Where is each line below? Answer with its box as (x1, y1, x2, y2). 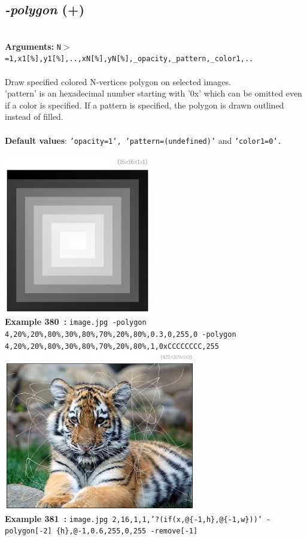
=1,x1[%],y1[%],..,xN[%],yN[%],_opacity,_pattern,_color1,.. (5, 55, 254, 64)
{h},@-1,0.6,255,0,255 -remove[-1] (56, 527, 198, 536)
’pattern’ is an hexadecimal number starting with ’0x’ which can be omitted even (5, 87, 302, 99)
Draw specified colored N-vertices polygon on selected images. (5, 75, 231, 88)
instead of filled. (5, 110, 63, 123)
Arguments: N (5, 40, 62, 52)
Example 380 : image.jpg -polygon (5, 315, 147, 328)
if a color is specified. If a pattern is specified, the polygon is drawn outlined (5, 98, 284, 111)
